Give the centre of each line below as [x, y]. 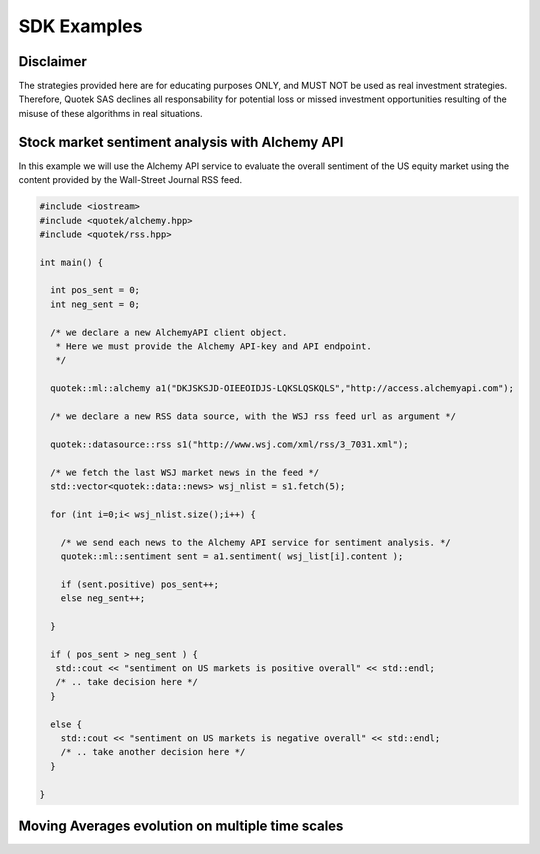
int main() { [71, 262]
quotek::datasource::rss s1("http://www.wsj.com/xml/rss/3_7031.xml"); [229, 444]
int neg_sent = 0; [95, 304]
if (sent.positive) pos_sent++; [140, 584]
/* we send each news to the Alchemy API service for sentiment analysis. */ [256, 542]
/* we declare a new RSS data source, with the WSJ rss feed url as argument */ [253, 416]
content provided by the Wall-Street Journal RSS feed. [130, 180]
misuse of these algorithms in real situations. [110, 113]
